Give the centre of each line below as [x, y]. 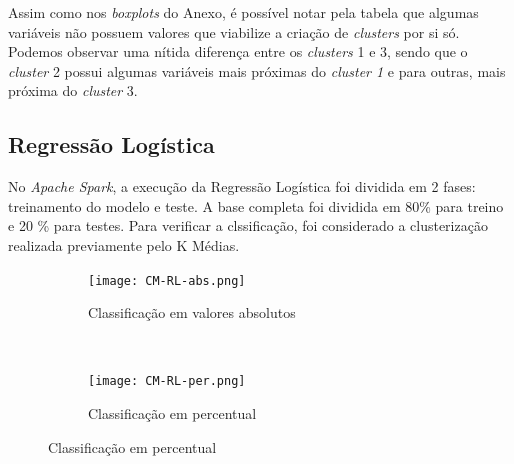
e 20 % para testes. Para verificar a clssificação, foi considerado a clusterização [248, 225]
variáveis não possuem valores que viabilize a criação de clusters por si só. [234, 31]
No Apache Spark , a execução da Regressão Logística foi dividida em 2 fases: [242, 186]
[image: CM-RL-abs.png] [167, 280]
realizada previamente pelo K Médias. [124, 244]
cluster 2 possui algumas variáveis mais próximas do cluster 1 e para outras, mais [257, 70]
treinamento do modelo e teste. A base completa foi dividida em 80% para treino [256, 205]
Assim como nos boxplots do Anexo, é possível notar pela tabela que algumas [243, 12]
